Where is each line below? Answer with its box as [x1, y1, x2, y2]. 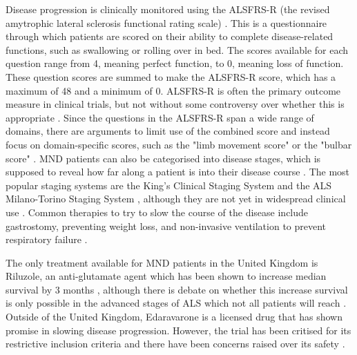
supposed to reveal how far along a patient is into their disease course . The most [6, 164, 350, 179]
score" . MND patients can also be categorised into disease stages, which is [6, 151, 321, 165]
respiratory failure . [6, 232, 88, 247]
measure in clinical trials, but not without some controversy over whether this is [6, 97, 345, 111]
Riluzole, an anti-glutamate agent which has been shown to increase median [6, 269, 327, 283]
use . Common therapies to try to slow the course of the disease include [6, 204, 309, 219]
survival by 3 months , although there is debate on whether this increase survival [6, 282, 348, 296]
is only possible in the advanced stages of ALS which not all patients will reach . [6, 296, 347, 310]
